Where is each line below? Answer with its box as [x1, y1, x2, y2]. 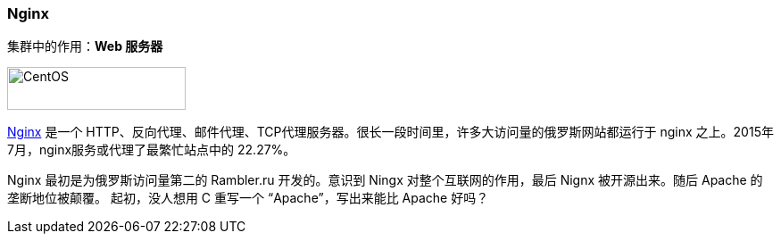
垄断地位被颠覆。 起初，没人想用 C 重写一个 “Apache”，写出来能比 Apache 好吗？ [7, 190, 489, 206]
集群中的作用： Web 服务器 [7, 38, 163, 54]
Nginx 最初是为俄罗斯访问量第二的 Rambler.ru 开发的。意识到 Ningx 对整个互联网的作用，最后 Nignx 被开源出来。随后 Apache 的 [7, 172, 763, 188]
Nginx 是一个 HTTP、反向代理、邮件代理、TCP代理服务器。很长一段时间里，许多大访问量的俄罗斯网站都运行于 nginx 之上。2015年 [7, 124, 774, 140]
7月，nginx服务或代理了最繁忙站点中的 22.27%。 [7, 142, 296, 158]
